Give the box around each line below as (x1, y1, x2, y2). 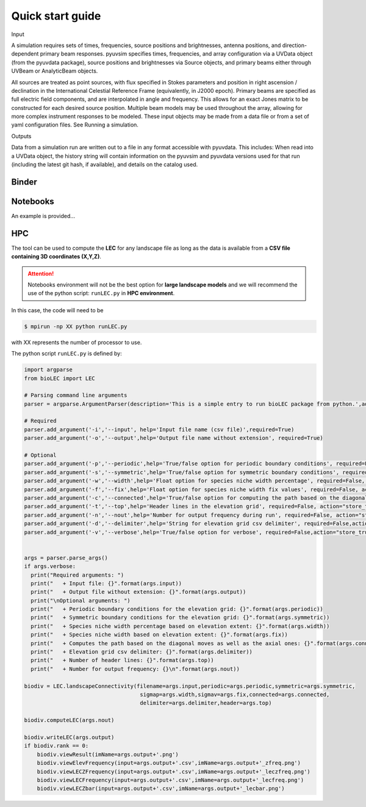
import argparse (24, 367, 73, 373)
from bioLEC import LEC (24, 374, 96, 382)
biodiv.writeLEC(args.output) (24, 734, 115, 740)
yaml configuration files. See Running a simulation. (11, 121, 138, 128)
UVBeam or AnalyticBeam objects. (11, 67, 98, 75)
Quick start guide (11, 9, 101, 23)
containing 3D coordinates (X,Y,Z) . (11, 253, 102, 260)
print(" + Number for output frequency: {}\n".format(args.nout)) (30, 665, 240, 672)
